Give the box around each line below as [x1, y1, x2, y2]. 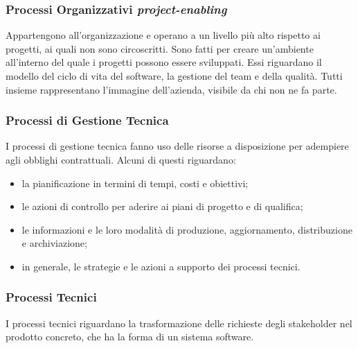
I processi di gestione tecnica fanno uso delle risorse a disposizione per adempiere [6, 139, 349, 153]
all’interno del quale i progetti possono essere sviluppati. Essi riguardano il [6, 55, 322, 69]
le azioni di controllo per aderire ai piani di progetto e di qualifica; [21, 199, 303, 214]
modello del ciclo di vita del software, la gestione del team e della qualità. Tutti [6, 69, 343, 82]
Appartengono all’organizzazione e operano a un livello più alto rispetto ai [6, 28, 321, 42]
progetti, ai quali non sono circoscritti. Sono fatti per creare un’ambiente [6, 41, 314, 55]
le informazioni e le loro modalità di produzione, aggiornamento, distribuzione [21, 222, 352, 236]
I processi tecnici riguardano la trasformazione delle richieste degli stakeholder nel [6, 315, 352, 330]
